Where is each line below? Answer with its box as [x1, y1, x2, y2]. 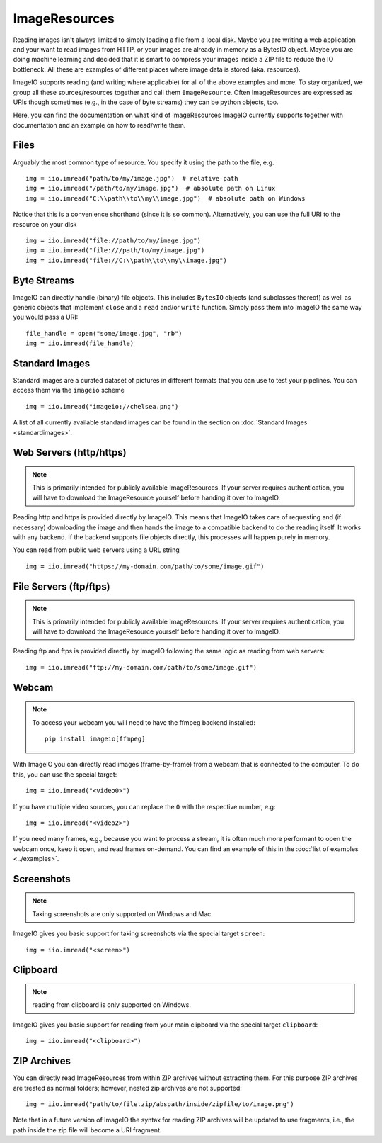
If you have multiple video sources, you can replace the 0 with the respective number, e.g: [13, 802, 276, 811]
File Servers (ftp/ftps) [13, 580, 110, 592]
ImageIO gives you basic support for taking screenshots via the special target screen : [13, 929, 265, 938]
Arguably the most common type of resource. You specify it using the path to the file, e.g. [13, 158, 274, 167]
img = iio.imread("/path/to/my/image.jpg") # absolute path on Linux [25, 184, 276, 193]
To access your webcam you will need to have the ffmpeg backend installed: [32, 718, 256, 726]
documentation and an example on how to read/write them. [13, 120, 186, 129]
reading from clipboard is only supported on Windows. [32, 1001, 191, 1009]
